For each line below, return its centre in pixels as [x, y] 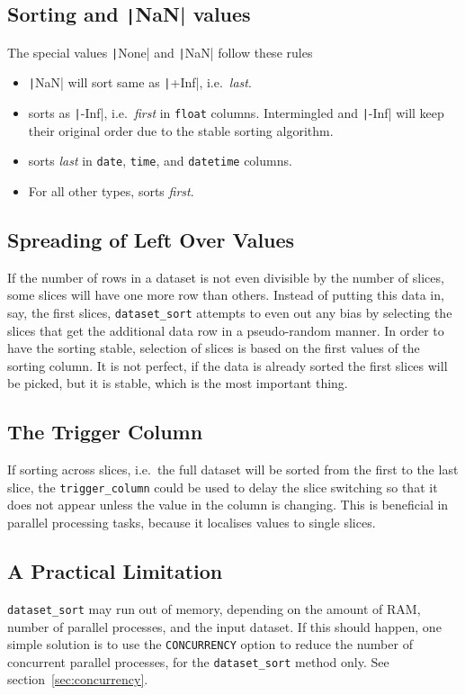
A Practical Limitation [115, 571]
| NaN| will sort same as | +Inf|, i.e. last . [140, 82]
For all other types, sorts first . [111, 191]
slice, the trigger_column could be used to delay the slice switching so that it [223, 487]
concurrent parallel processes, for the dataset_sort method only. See [198, 661]
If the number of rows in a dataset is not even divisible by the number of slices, [226, 277]
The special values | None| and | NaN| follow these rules [160, 52]
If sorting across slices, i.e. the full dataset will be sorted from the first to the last [233, 469]
